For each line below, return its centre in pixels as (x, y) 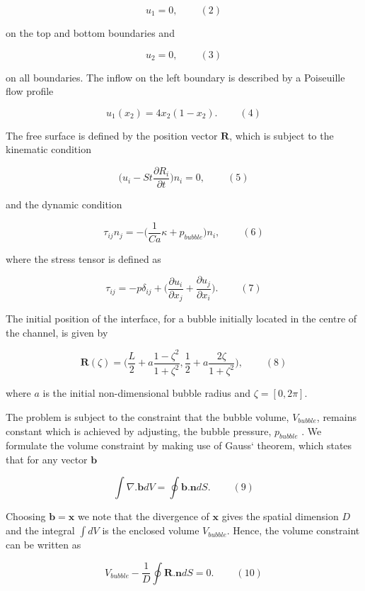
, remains (336, 416)
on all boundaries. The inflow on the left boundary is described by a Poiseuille (175, 77)
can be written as (44, 545)
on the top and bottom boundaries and (90, 33)
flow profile (30, 91)
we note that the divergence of (143, 516)
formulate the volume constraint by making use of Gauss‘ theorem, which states (179, 445)
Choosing (26, 516)
